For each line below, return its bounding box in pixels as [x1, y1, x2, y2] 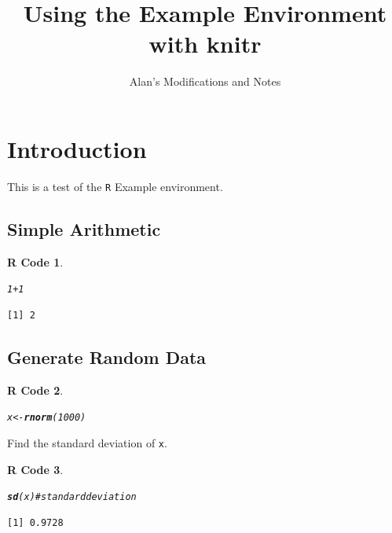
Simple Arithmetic [7, 216, 161, 241]
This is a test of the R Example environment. [7, 178, 223, 194]
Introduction [7, 132, 147, 164]
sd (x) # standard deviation [7, 491, 137, 503]
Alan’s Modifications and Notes [129, 73, 281, 90]
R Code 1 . [7, 253, 64, 270]
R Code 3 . [7, 461, 64, 477]
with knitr [148, 28, 262, 60]
